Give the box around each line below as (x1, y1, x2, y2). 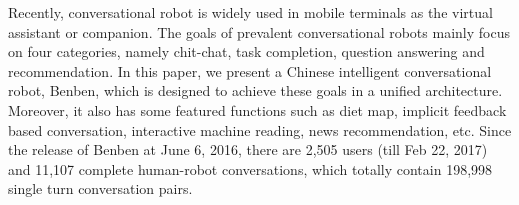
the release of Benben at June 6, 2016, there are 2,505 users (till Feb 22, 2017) (8, 139, 488, 160)
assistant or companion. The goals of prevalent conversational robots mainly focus (8, 21, 510, 42)
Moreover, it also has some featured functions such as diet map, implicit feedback (8, 99, 507, 120)
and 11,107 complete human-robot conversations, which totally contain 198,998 (8, 158, 493, 179)
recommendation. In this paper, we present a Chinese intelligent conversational (8, 60, 492, 81)
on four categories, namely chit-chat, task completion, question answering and (8, 41, 485, 62)
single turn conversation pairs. (8, 178, 193, 199)
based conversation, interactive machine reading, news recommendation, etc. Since (8, 119, 512, 140)
